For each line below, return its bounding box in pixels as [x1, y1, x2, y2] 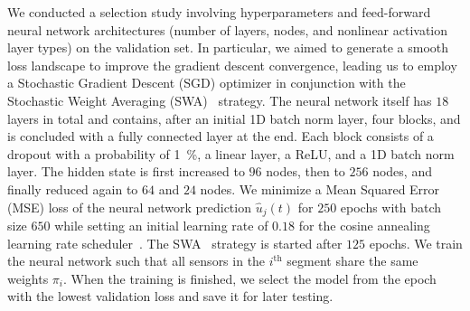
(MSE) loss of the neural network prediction [7, 197, 251, 216]
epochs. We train [369, 233, 463, 252]
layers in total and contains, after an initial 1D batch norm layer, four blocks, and [7, 108, 461, 127]
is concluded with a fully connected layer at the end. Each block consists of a [7, 127, 434, 146]
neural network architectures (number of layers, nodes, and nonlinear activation [7, 20, 448, 39]
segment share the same [287, 251, 418, 270]
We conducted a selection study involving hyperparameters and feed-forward [7, 3, 431, 21]
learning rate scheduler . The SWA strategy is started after [7, 233, 343, 252]
